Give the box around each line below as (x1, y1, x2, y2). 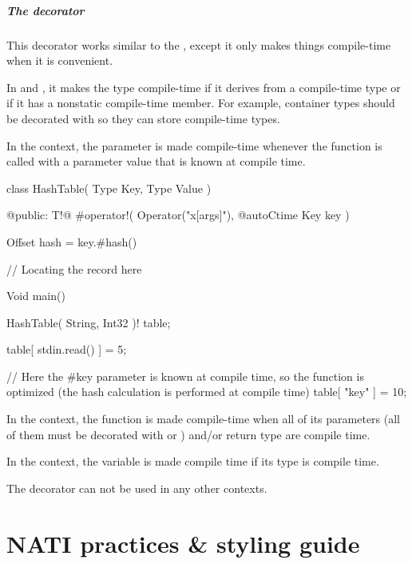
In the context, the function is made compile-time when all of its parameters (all (6, 410, 400, 427)
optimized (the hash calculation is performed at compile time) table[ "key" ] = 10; (6, 383, 407, 400)
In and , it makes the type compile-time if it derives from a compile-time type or (6, 78, 401, 95)
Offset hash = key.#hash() (6, 233, 137, 250)
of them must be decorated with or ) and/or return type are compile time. (6, 426, 370, 442)
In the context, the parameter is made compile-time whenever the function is (6, 137, 382, 154)
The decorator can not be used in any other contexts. (6, 479, 267, 496)
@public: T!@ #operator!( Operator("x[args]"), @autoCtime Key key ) (6, 206, 350, 223)
